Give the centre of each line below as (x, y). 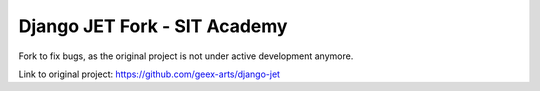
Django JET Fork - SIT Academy (153, 26)
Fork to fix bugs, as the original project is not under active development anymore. (186, 56)
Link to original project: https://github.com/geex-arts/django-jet (149, 74)
